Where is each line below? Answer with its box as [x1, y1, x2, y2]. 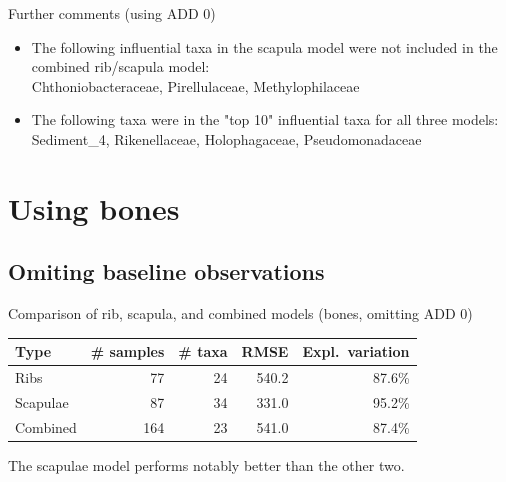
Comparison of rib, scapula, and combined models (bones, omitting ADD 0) [8, 303, 473, 324]
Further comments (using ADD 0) [8, 3, 216, 23]
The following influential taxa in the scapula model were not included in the [31, 36, 498, 57]
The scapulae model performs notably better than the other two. [8, 454, 405, 475]
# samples [90, 341, 165, 362]
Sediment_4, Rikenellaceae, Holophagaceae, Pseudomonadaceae [31, 128, 422, 149]
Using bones [8, 187, 180, 228]
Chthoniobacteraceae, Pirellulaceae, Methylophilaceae [31, 75, 360, 96]
